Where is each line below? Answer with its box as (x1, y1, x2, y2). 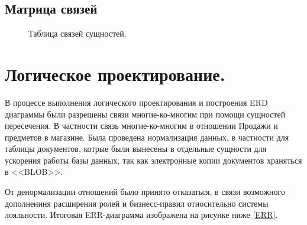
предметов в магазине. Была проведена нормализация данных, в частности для (5, 131, 289, 143)
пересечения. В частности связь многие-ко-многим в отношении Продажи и (5, 119, 278, 132)
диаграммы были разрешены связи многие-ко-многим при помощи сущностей (5, 107, 286, 120)
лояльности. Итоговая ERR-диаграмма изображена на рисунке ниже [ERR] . (5, 208, 278, 221)
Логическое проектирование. (5, 61, 225, 86)
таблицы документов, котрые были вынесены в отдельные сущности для (5, 142, 267, 155)
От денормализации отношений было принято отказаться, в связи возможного (5, 185, 285, 198)
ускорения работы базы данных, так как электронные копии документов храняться (5, 154, 302, 166)
